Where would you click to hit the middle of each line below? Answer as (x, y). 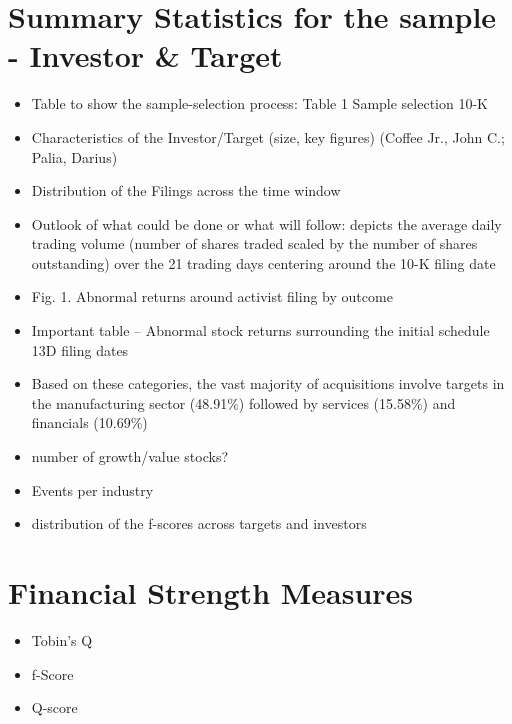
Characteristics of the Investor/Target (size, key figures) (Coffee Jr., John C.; (268, 136)
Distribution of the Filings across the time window (186, 190)
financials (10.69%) (89, 422)
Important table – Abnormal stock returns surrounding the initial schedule (260, 330)
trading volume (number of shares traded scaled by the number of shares (254, 243)
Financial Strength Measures (211, 592)
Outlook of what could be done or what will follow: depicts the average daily (266, 223)
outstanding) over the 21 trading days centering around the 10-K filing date (263, 262)
